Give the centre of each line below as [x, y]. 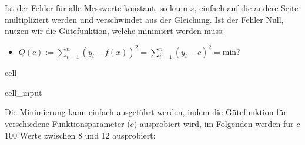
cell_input [24, 92]
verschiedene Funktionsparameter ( [68, 124]
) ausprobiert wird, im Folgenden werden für [214, 124]
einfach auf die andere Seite [249, 8]
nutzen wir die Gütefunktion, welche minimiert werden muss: [115, 31]
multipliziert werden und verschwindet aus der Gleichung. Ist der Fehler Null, [144, 19]
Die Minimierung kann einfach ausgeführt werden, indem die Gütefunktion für [146, 112]
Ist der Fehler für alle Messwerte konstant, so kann [96, 8]
